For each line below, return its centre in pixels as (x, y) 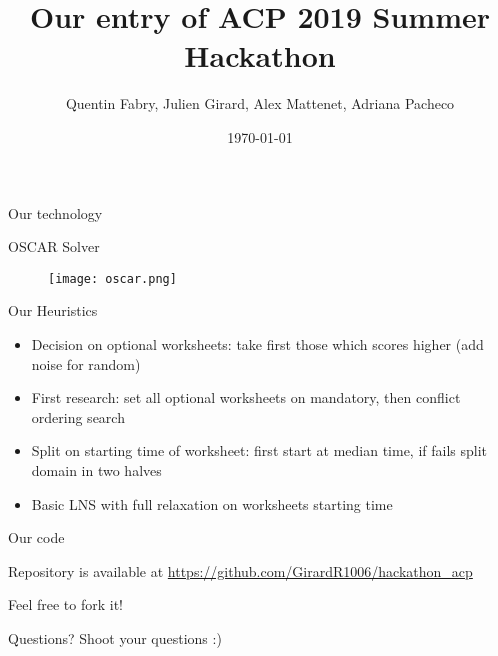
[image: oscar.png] (112, 278)
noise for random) (86, 363)
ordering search (78, 416)
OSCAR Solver (54, 246)
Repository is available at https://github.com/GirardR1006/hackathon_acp (240, 570)
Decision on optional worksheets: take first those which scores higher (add (257, 343)
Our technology (55, 212)
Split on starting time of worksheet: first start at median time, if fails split (259, 450)
